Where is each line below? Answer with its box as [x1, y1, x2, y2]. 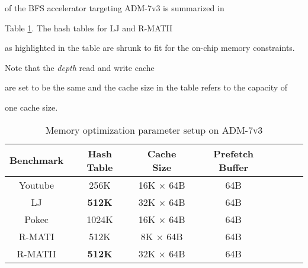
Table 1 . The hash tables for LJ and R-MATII [5, 21, 173, 34]
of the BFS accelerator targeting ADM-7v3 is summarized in [5, 2, 224, 14]
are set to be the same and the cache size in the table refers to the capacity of [5, 81, 288, 93]
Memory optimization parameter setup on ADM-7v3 [45, 122, 263, 137]
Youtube [19, 177, 54, 192]
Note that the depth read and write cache [5, 61, 155, 73]
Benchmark [9, 153, 64, 167]
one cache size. [5, 101, 58, 113]
